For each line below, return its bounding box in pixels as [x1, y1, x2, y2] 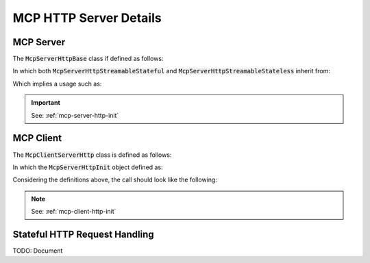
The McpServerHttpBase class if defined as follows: [12, 55, 164, 63]
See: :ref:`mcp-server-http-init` [31, 111, 119, 119]
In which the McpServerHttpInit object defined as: [12, 163, 164, 171]
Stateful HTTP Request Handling [12, 228, 154, 240]
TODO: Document [12, 247, 63, 255]
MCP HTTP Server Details [12, 10, 162, 25]
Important [31, 99, 61, 107]
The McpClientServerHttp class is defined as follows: [12, 151, 172, 159]
